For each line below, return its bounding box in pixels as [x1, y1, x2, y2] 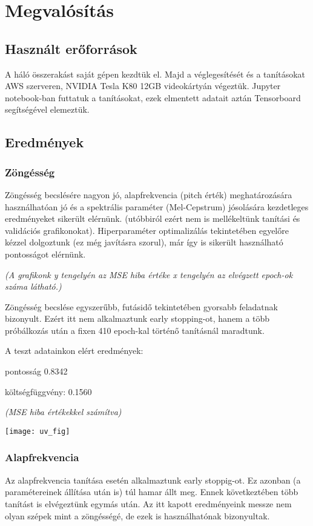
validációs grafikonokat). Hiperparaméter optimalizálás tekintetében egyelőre [5, 224, 289, 236]
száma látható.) [5, 280, 62, 293]
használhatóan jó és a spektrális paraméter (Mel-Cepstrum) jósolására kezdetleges [5, 200, 309, 213]
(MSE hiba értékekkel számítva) [5, 405, 122, 418]
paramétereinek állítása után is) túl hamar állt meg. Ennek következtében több [5, 485, 298, 498]
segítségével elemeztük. [5, 103, 90, 116]
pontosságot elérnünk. [5, 247, 86, 260]
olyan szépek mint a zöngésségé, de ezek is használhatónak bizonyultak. [5, 509, 270, 522]
